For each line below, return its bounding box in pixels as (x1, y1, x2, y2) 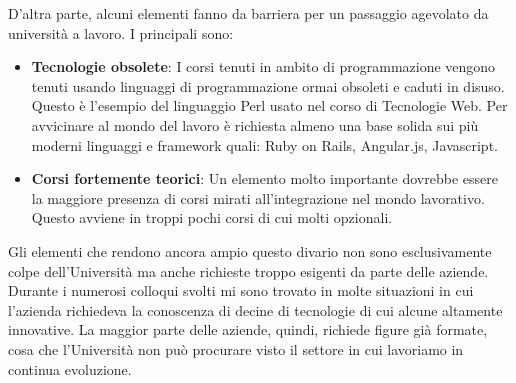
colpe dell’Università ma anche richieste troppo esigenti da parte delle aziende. (8, 260, 489, 281)
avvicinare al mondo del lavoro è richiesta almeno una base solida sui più (31, 114, 479, 135)
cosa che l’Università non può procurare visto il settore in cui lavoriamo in (8, 338, 464, 359)
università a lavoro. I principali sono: (8, 22, 234, 43)
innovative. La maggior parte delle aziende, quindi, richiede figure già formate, (8, 319, 488, 340)
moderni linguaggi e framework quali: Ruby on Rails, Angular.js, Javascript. (31, 134, 498, 155)
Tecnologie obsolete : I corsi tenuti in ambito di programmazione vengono (31, 56, 496, 77)
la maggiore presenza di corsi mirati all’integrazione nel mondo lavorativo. (31, 187, 485, 208)
